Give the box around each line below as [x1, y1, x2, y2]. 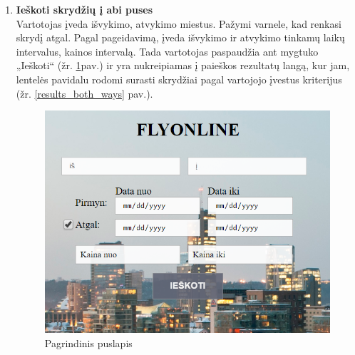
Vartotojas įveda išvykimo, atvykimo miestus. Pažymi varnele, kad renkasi [16, 16, 341, 31]
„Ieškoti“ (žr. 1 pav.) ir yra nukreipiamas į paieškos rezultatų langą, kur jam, [16, 58, 350, 73]
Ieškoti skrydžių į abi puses [16, 2, 153, 16]
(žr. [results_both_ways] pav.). [16, 86, 153, 101]
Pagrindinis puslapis [44, 335, 133, 350]
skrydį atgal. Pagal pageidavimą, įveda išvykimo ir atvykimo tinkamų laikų [16, 30, 345, 45]
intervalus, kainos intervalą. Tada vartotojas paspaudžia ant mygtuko [16, 43, 319, 58]
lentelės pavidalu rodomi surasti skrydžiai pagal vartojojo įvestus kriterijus [16, 71, 342, 86]
